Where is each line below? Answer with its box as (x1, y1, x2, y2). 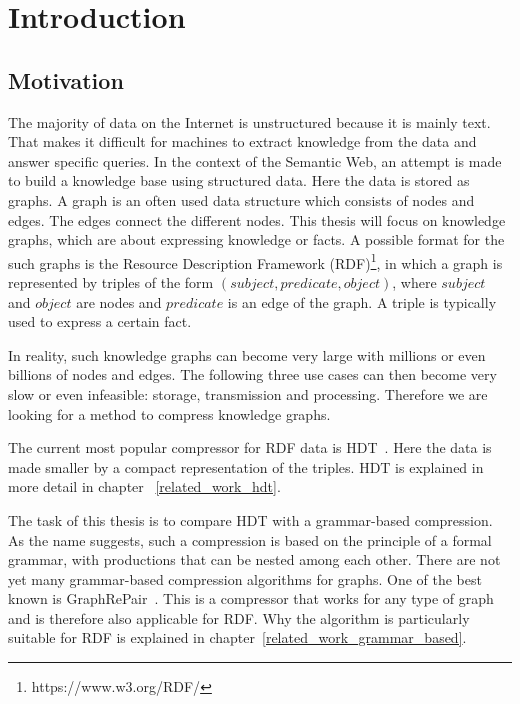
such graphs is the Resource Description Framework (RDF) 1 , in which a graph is (8, 249, 503, 273)
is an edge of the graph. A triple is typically (227, 291, 497, 312)
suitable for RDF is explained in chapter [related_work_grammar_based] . (8, 627, 467, 648)
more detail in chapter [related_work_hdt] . (8, 476, 281, 497)
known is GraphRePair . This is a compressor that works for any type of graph (8, 588, 494, 609)
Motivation (8, 64, 124, 95)
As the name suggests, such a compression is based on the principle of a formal (8, 529, 492, 550)
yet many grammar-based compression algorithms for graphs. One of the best (8, 568, 482, 589)
